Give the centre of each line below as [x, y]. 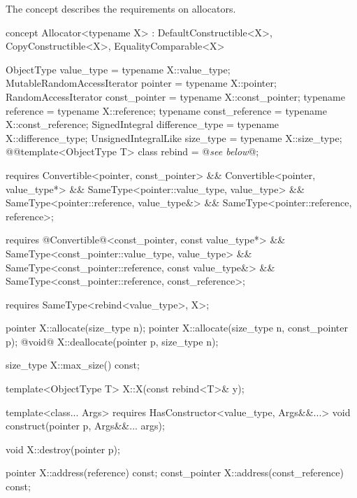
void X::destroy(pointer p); [63, 449]
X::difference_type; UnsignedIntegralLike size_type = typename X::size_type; [174, 137]
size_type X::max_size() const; [73, 365]
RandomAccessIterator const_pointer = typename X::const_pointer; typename [175, 96]
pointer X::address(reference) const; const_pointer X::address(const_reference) [175, 472]
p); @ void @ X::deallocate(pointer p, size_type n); [112, 341]
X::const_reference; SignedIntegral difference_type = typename [143, 124]
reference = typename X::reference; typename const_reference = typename [166, 110]
